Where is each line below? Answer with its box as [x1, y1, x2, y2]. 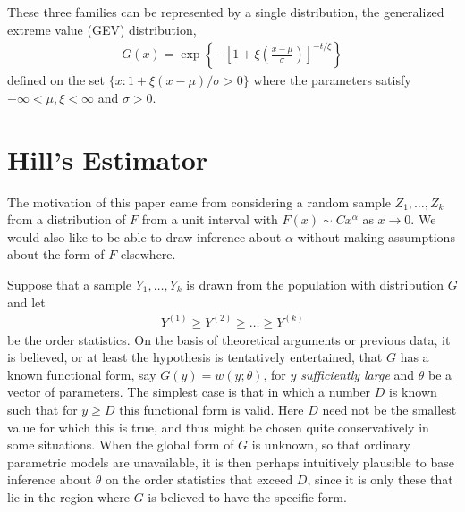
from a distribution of [7, 210, 126, 229]
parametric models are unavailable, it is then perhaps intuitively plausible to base [7, 452, 454, 471]
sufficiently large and [300, 365, 415, 383]
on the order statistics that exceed [106, 470, 293, 489]
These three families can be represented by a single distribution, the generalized [7, 3, 444, 21]
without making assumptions [297, 227, 455, 246]
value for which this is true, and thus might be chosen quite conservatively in [7, 417, 429, 436]
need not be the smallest [322, 399, 457, 418]
